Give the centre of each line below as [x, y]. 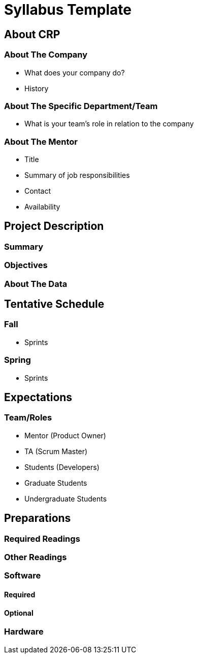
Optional [19, 613]
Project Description [54, 226]
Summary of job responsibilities [77, 175]
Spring [18, 360]
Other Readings [36, 557]
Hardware [24, 632]
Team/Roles [28, 418]
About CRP [32, 34]
